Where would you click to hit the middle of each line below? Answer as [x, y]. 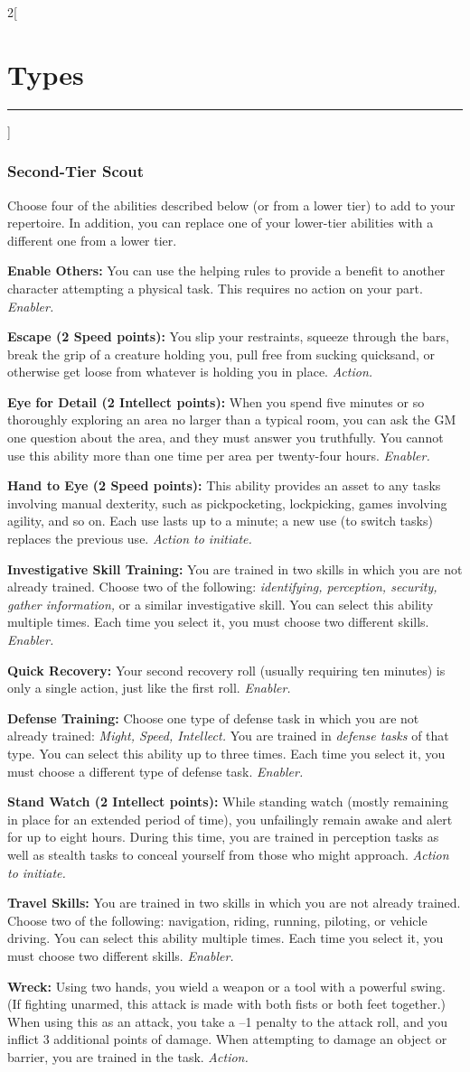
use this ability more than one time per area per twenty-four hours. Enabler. [219, 455]
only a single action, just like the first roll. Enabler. [149, 688]
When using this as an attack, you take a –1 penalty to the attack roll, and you [228, 1021]
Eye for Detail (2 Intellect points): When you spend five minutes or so [216, 401]
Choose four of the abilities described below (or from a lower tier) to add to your [231, 205]
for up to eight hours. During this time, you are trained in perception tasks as [223, 837]
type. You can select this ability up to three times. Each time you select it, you [226, 753]
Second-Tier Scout [75, 171]
